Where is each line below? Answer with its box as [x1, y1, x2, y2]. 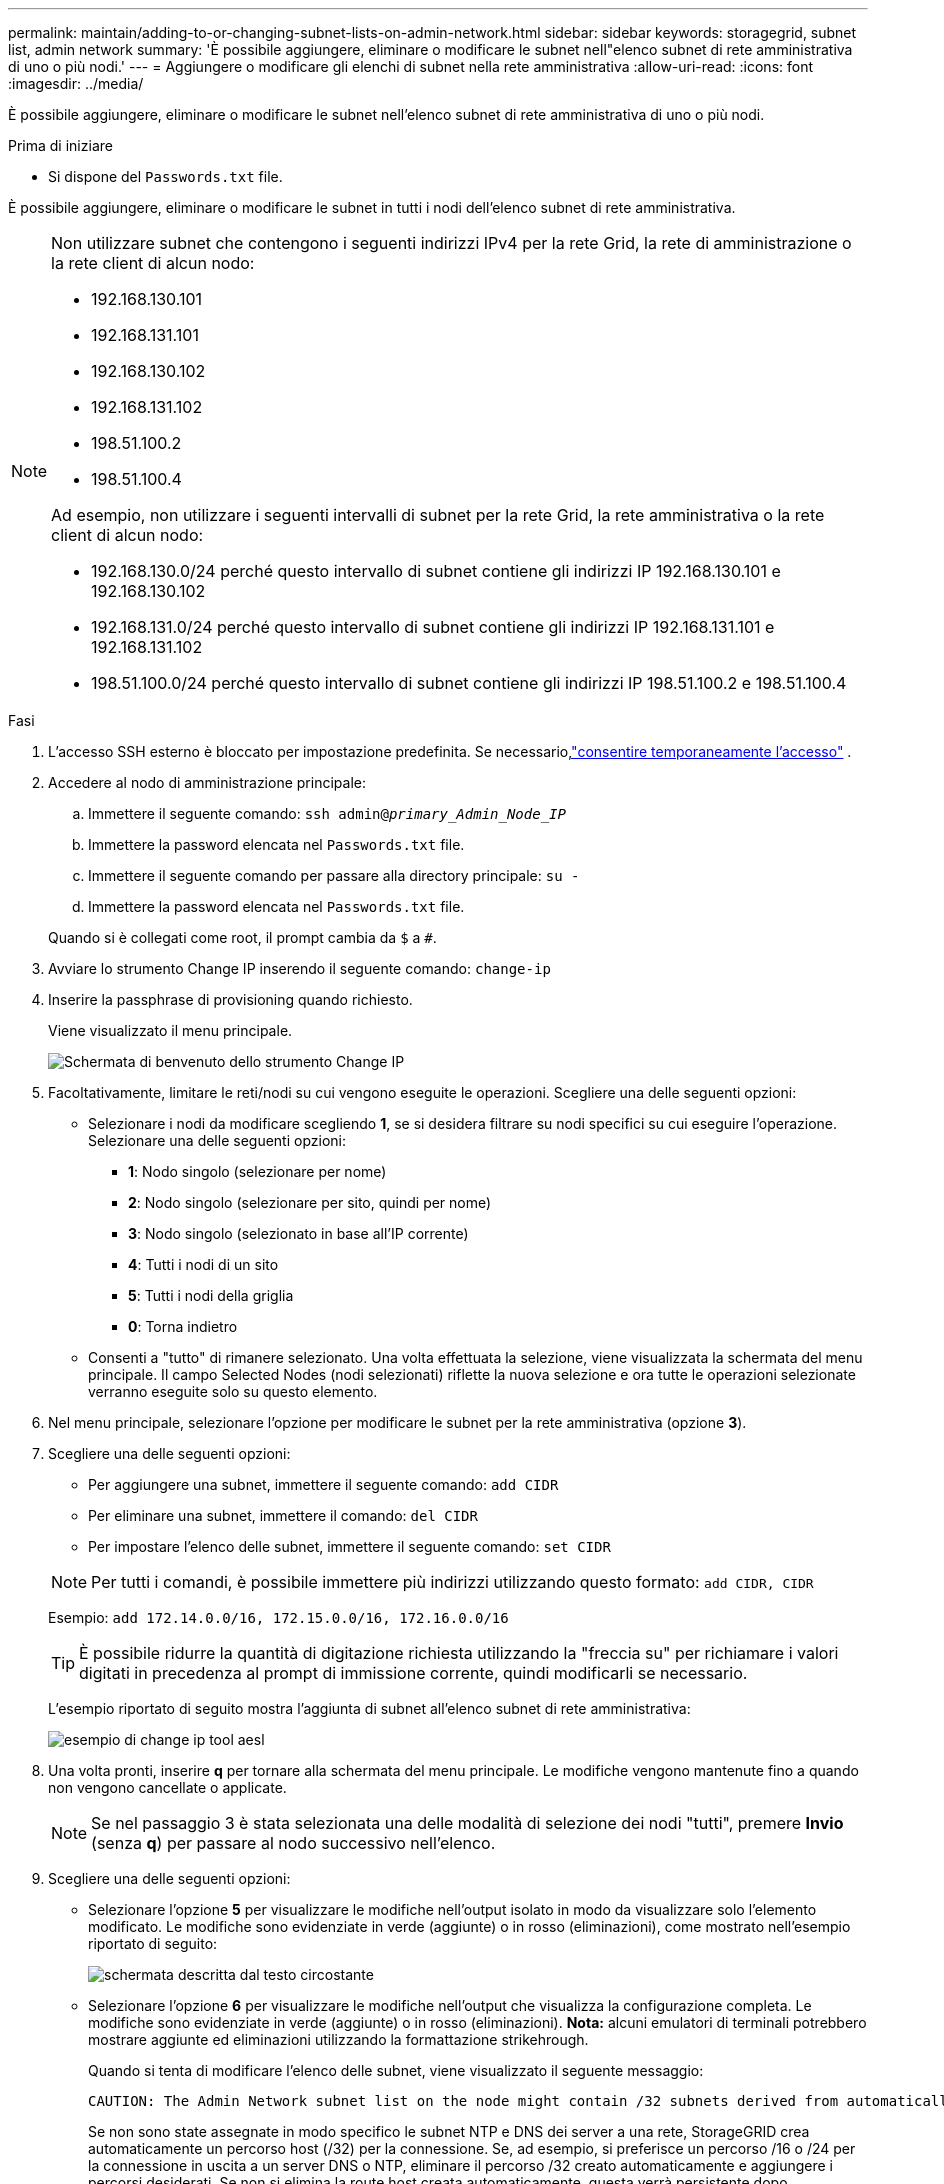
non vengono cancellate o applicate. [48, 1779, 287, 1796]
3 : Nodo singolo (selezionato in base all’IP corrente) [128, 1225, 469, 1242]
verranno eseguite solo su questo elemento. [88, 1383, 378, 1400]
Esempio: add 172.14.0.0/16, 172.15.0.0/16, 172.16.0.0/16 [48, 1609, 509, 1626]
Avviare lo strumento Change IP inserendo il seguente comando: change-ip [48, 960, 551, 977]
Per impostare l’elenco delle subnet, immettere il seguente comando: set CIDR [88, 1538, 611, 1555]
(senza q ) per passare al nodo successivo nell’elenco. [91, 1833, 496, 1853]
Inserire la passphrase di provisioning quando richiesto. [48, 991, 413, 1008]
